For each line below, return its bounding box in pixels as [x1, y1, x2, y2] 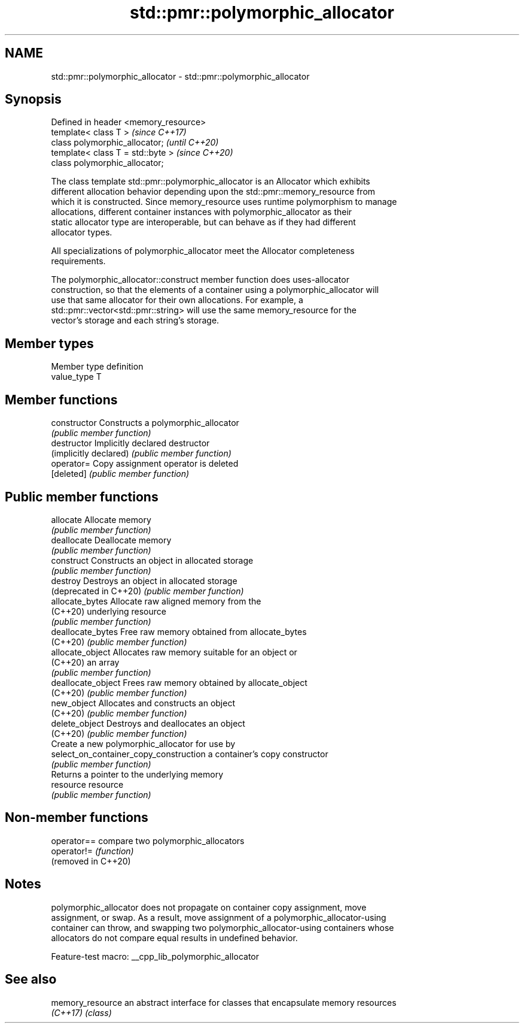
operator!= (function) [51, 845, 134, 856]
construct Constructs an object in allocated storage [51, 555, 254, 566]
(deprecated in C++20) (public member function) [51, 585, 244, 596]
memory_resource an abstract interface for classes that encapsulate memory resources [51, 997, 397, 1008]
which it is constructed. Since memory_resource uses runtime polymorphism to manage [51, 196, 397, 207]
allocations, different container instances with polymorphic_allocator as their [51, 207, 352, 217]
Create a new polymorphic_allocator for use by [51, 738, 236, 749]
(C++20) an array [51, 657, 120, 667]
